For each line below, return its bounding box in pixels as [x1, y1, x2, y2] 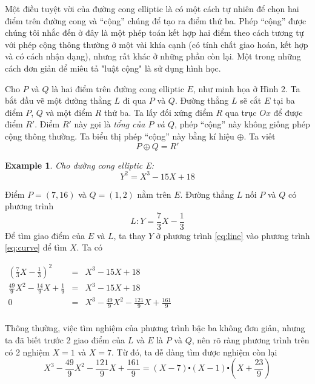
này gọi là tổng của [74, 118, 145, 130]
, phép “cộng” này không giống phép [174, 118, 310, 130]
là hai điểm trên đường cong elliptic [51, 82, 184, 95]
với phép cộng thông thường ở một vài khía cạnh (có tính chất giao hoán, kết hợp [5, 38, 308, 50]
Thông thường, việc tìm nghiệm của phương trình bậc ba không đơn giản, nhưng [5, 322, 305, 334]
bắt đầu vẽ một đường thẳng [5, 94, 111, 107]
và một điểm [45, 106, 93, 118]
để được [273, 106, 303, 118]
